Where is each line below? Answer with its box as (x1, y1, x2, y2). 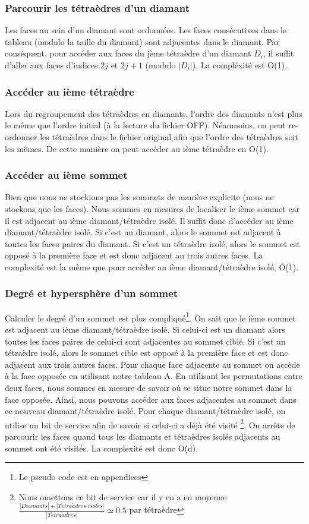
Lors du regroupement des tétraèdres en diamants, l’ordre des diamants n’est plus (5, 107, 302, 119)
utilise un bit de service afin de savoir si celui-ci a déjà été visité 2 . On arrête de (5, 416, 295, 431)
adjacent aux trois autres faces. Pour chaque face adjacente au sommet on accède (5, 358, 300, 370)
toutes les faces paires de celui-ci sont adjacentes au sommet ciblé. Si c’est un (5, 334, 286, 347)
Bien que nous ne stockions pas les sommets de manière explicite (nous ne (5, 191, 274, 203)
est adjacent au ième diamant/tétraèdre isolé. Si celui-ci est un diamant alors (5, 323, 285, 336)
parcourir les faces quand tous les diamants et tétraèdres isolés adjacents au (5, 430, 280, 443)
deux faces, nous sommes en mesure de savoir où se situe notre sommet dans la (5, 381, 292, 393)
